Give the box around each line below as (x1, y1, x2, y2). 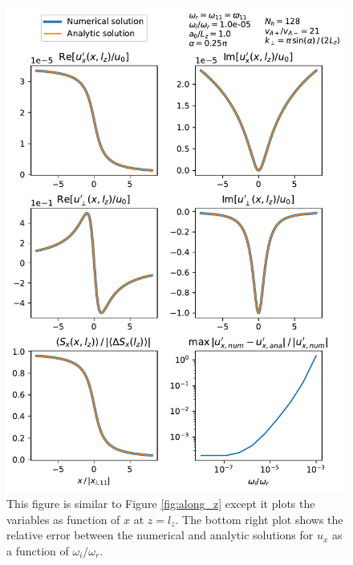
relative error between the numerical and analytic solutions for (6, 526, 314, 543)
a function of (6, 542, 69, 559)
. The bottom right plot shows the (175, 510, 343, 527)
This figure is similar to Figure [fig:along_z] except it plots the (6, 495, 315, 512)
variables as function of (6, 510, 120, 527)
